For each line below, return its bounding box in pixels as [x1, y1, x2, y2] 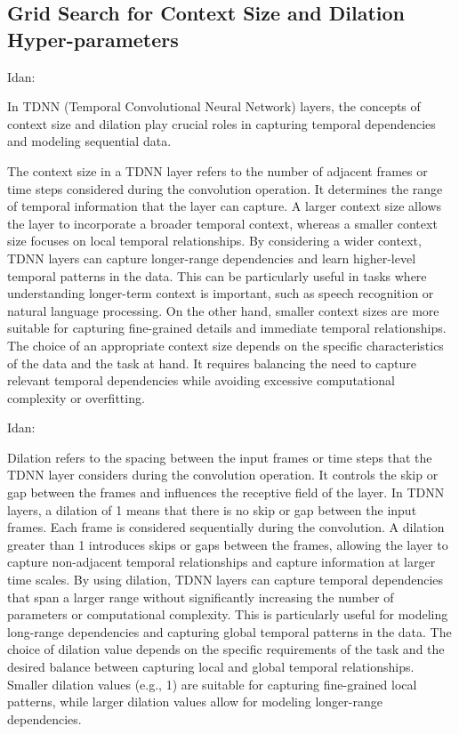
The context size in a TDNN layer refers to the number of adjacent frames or [7, 161, 428, 180]
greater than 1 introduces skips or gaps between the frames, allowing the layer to [7, 535, 448, 553]
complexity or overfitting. [7, 388, 145, 407]
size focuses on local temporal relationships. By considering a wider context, [7, 231, 422, 250]
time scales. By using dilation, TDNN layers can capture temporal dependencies [7, 570, 444, 589]
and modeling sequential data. [7, 132, 172, 150]
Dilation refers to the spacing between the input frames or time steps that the [7, 448, 432, 466]
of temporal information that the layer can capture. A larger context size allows [7, 197, 442, 215]
